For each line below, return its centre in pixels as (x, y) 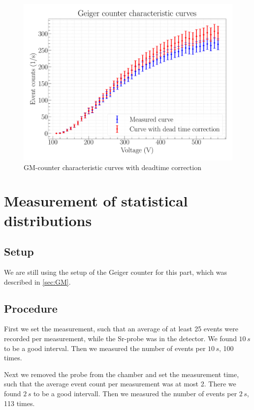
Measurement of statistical (96, 201)
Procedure (31, 308)
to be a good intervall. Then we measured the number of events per (135, 393)
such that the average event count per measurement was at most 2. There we (120, 384)
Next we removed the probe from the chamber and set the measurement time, (122, 374)
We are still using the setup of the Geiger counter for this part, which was (115, 272)
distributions (48, 220)
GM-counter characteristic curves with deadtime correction (112, 167)
